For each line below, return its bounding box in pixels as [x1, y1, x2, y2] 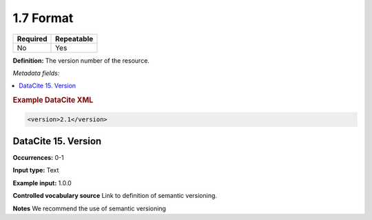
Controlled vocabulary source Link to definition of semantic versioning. [12, 192, 217, 200]
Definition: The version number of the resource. [12, 56, 149, 65]
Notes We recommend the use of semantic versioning [12, 204, 167, 212]
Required [17, 34, 48, 43]
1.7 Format [12, 10, 74, 26]
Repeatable [55, 34, 94, 43]
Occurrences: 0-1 [12, 154, 65, 162]
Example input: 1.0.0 [12, 179, 72, 187]
